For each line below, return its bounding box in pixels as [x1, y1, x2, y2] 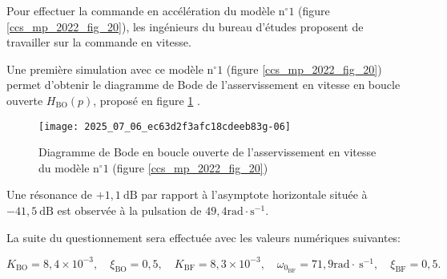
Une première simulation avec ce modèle [6, 60, 203, 77]
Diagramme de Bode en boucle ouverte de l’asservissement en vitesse [38, 144, 377, 160]
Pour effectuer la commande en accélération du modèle [6, 2, 276, 18]
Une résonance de [6, 186, 93, 203]
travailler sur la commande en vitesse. [6, 34, 191, 51]
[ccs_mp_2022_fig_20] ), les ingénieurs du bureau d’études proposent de [6, 18, 364, 34]
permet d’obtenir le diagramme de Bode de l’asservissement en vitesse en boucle [6, 76, 401, 93]
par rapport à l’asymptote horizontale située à [141, 186, 368, 203]
